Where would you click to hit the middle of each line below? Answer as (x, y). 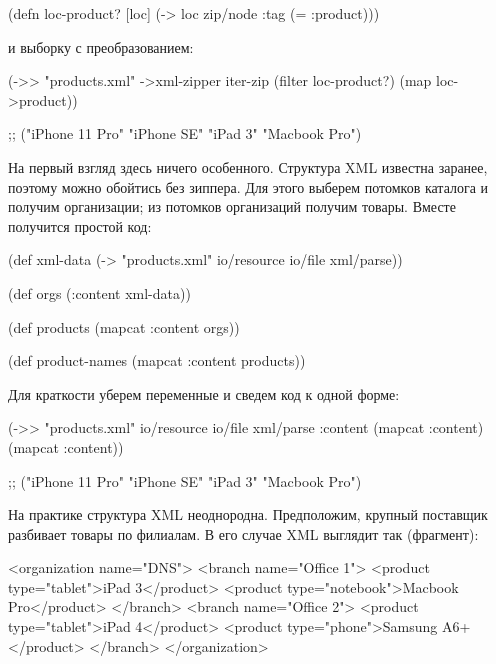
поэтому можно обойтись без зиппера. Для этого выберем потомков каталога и (248, 186)
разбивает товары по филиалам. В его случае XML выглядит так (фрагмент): (243, 533)
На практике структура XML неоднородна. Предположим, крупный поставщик (248, 514)
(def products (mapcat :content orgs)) (124, 326)
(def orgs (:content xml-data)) (99, 292)
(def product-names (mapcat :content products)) (157, 360)
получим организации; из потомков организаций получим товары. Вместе (232, 206)
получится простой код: (80, 225)
